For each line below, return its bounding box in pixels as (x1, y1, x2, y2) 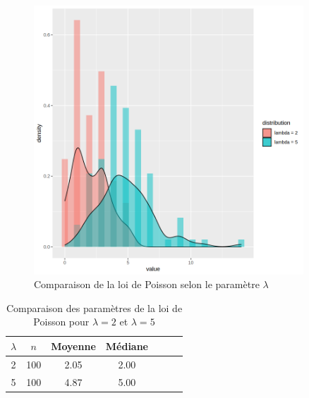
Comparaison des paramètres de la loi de (6, 300, 183, 315)
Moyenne (51, 338, 96, 353)
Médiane (105, 338, 148, 353)
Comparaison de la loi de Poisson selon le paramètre (34, 277, 260, 292)
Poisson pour (33, 314, 90, 329)
